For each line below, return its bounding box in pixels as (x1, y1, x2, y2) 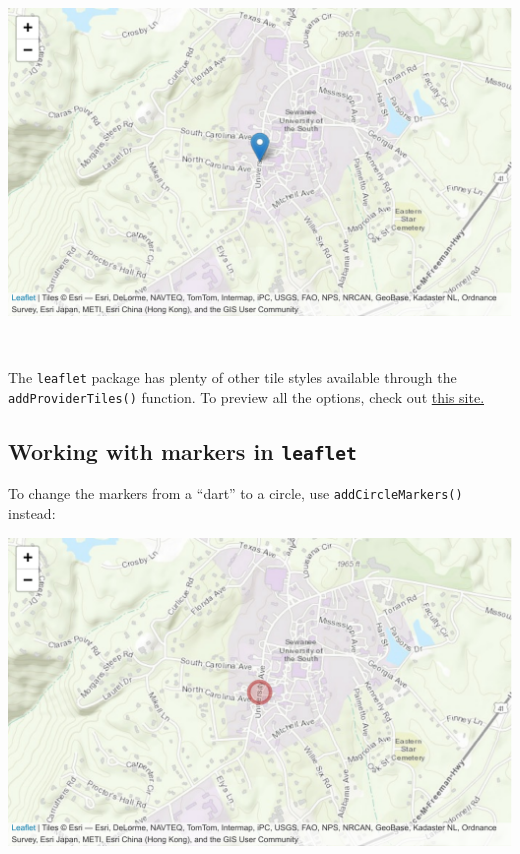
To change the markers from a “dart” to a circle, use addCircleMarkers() (8, 483, 463, 504)
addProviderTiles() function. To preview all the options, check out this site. (8, 386, 485, 407)
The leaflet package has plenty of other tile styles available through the (8, 367, 457, 388)
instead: (8, 503, 56, 524)
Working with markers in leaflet (8, 436, 357, 466)
